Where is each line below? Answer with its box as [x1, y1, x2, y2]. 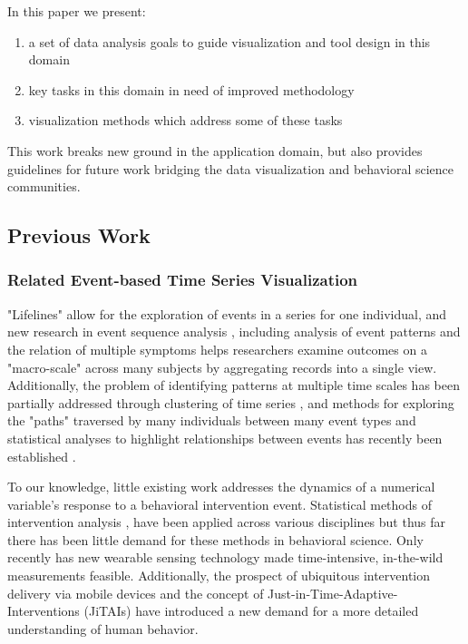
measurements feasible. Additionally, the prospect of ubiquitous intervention [7, 566, 431, 585]
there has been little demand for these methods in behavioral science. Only [7, 530, 424, 549]
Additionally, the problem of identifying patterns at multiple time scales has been [7, 376, 460, 395]
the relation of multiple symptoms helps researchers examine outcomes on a [7, 339, 427, 358]
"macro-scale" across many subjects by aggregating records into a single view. [7, 357, 437, 376]
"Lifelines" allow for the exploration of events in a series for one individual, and [7, 304, 447, 323]
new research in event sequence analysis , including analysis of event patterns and [7, 322, 461, 341]
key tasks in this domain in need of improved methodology [28, 80, 355, 99]
